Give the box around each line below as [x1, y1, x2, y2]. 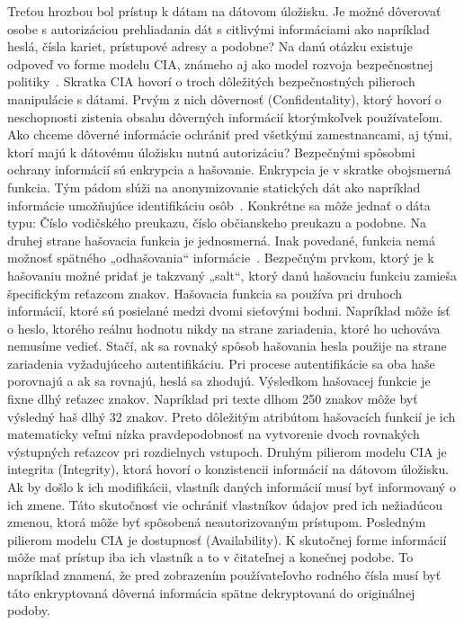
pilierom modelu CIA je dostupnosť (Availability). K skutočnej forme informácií [7, 530, 447, 549]
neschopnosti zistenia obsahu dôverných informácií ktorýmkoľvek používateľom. [7, 107, 443, 126]
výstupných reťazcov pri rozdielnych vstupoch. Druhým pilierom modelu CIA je [7, 442, 447, 460]
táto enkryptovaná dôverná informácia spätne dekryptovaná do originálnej [7, 583, 415, 602]
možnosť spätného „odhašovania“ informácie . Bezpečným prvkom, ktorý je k [7, 248, 434, 267]
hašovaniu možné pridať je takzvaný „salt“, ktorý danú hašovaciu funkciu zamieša [7, 265, 458, 284]
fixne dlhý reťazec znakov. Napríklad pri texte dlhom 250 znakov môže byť [7, 389, 418, 408]
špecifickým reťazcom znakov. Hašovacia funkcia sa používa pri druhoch [7, 283, 402, 302]
